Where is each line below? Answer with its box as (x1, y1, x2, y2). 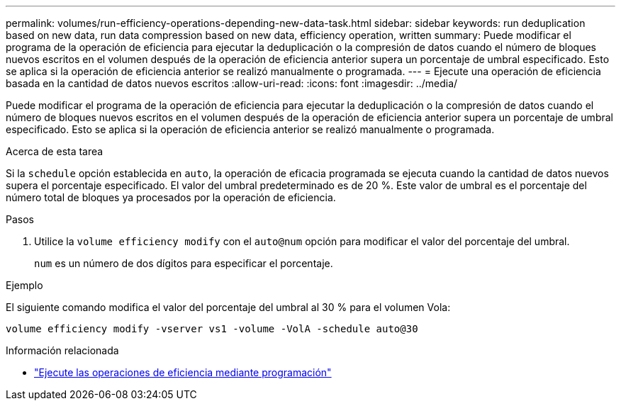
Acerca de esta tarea (6, 145, 103, 157)
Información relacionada (6, 344, 119, 356)
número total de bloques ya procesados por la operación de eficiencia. (6, 191, 336, 203)
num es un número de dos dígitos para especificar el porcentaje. (34, 257, 333, 269)
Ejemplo (6, 279, 43, 291)
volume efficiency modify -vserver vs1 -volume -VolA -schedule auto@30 (6, 323, 418, 334)
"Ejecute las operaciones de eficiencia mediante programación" (34, 366, 332, 378)
